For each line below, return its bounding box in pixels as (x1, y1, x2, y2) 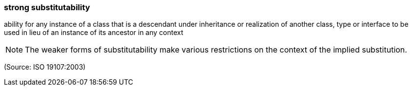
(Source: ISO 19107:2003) (4, 63, 86, 72)
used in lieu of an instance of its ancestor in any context (4, 28, 183, 37)
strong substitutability (4, 2, 90, 12)
